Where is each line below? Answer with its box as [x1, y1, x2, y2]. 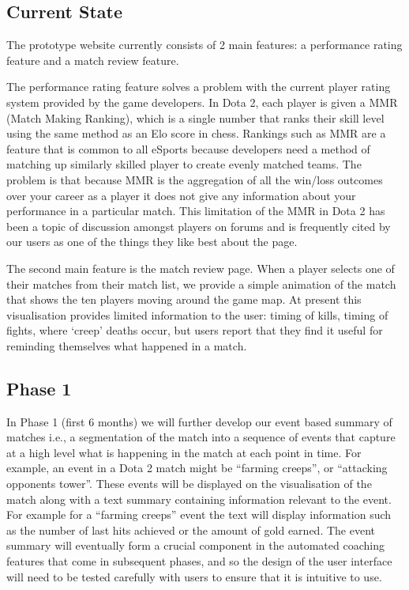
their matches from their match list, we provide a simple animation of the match [6, 275, 396, 292]
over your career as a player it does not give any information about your [6, 187, 356, 203]
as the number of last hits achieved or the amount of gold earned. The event [6, 521, 375, 538]
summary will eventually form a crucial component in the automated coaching [6, 537, 385, 554]
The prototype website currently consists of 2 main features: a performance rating [6, 36, 403, 53]
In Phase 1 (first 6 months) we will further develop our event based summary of [6, 413, 392, 429]
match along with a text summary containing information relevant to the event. [6, 490, 392, 507]
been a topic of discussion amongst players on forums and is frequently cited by [6, 217, 391, 234]
